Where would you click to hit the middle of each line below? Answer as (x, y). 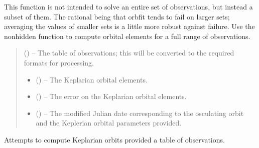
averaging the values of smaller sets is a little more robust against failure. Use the (129, 26)
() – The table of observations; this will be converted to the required (129, 53)
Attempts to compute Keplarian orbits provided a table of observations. (114, 139)
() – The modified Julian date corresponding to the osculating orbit (140, 113)
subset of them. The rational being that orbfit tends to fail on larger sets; (117, 16)
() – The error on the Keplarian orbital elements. (111, 96)
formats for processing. (59, 62)
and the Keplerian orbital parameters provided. (109, 123)
